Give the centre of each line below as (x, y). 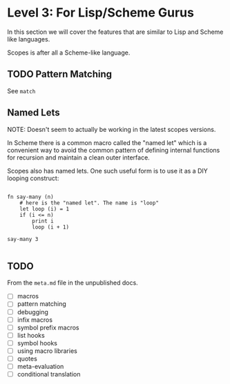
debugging (32, 311)
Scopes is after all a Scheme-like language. (69, 52)
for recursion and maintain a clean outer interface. (78, 157)
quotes (27, 358)
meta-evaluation (40, 366)
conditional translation (49, 374)
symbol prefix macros (48, 327)
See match (21, 90)
